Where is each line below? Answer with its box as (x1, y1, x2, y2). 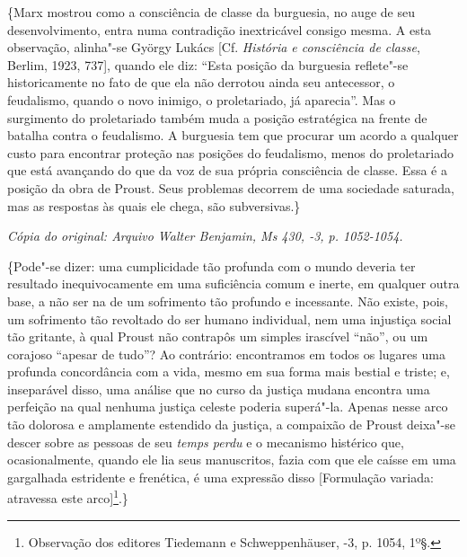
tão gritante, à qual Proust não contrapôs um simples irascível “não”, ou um (7, 327, 428, 346)
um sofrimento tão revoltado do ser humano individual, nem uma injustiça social (7, 309, 452, 328)
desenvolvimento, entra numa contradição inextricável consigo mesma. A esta (7, 20, 432, 39)
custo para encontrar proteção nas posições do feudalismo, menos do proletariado (7, 143, 454, 162)
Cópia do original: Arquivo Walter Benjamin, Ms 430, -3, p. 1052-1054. (7, 226, 403, 245)
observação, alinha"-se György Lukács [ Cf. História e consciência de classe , (7, 38, 420, 57)
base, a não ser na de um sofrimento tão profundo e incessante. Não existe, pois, (7, 291, 449, 310)
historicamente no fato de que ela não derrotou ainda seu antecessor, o (7, 73, 395, 92)
